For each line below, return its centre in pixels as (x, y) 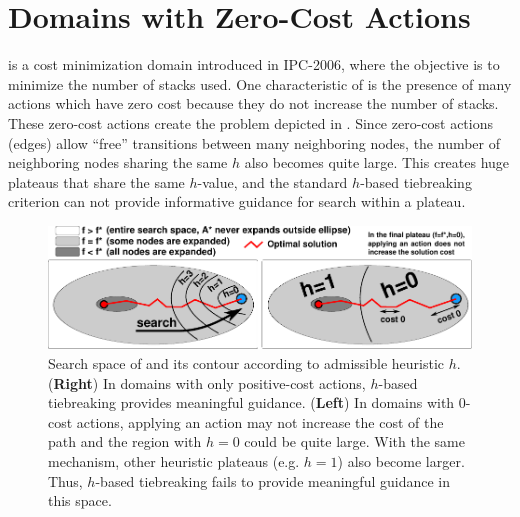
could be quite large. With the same (354, 441)
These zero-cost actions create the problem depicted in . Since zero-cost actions (251, 122)
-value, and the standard (272, 181)
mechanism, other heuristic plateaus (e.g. (174, 461)
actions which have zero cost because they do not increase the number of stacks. (253, 103)
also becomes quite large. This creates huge (377, 162)
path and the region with (125, 441)
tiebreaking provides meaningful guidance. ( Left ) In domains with (251, 402)
